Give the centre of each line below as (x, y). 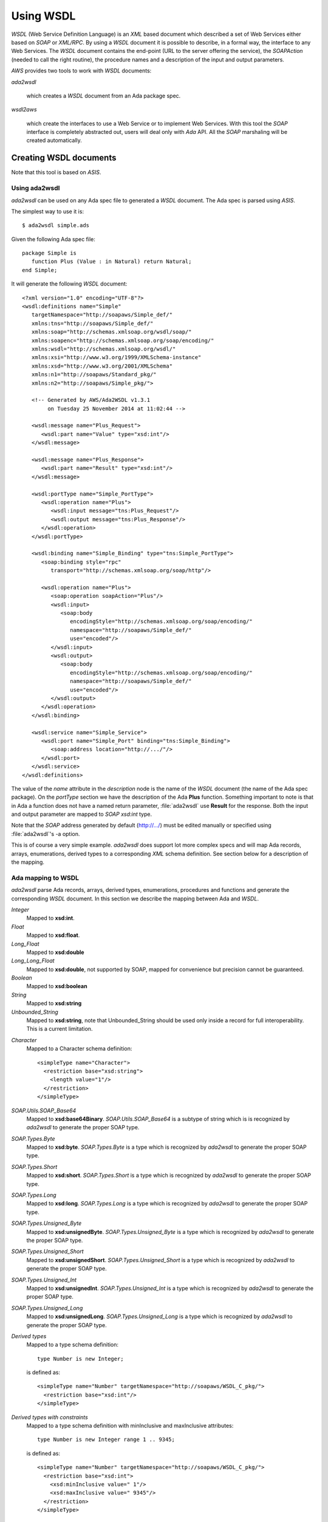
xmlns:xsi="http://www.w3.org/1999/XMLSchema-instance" (116, 357)
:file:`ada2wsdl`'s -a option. (46, 833)
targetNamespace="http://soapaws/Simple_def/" (102, 315)
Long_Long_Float (33, 961)
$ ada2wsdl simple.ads (56, 226)
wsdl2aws (24, 110)
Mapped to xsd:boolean (57, 986)
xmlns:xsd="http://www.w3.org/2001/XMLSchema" (102, 366)
